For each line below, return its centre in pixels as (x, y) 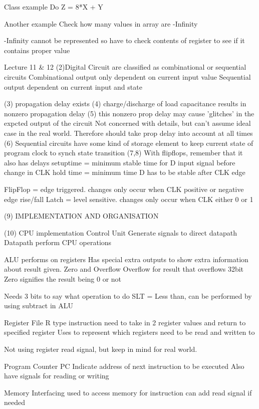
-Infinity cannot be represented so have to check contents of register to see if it (124, 40)
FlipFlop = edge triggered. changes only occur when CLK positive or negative (124, 189)
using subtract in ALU (39, 305)
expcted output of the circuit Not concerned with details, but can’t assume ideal (127, 123)
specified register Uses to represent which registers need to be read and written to (129, 332)
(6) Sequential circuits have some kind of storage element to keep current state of (129, 143)
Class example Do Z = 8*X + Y (54, 7)
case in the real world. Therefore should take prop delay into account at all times (128, 133)
